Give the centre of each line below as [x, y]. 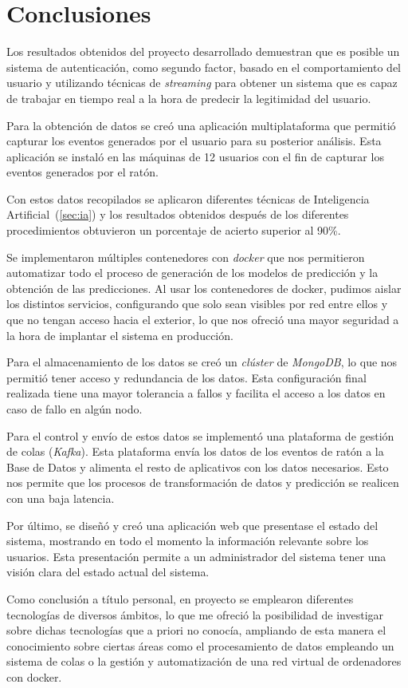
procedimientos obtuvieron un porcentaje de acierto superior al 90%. [174, 230]
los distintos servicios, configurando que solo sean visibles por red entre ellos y [197, 304]
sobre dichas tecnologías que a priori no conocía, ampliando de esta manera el [196, 630]
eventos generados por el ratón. [82, 172]
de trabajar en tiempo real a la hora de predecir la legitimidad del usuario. [189, 98]
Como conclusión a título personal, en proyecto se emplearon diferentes [180, 598]
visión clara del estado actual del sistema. [108, 572]
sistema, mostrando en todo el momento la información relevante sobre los [188, 541]
